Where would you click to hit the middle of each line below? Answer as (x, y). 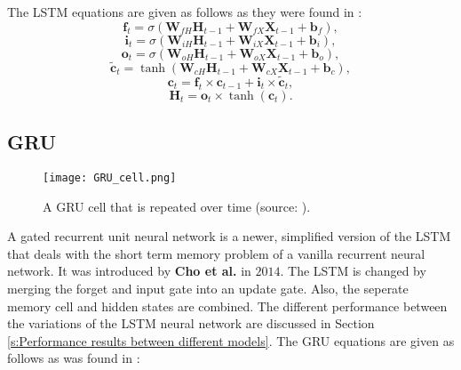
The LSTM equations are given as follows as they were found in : (185, 12)
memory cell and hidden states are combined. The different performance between (227, 306)
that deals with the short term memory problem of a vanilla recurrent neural (216, 253)
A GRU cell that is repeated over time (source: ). (177, 206)
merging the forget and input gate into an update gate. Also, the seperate (208, 289)
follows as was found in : (74, 358)
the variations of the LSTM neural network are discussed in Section (191, 323)
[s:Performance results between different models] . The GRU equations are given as (231, 340)
